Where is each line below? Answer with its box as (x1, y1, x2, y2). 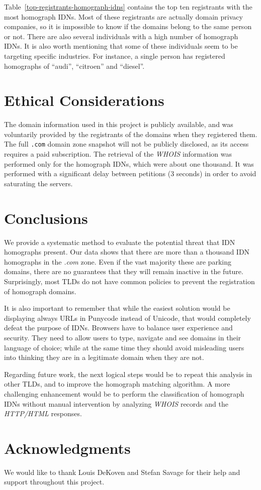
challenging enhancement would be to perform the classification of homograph (4, 388, 244, 399)
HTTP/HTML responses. (4, 408, 82, 419)
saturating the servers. (4, 178, 73, 188)
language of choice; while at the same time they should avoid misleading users (4, 342, 244, 352)
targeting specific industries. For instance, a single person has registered (4, 50, 225, 61)
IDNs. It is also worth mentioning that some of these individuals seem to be (4, 41, 238, 51)
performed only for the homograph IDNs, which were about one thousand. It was (4, 158, 254, 169)
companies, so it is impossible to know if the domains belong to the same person (4, 21, 252, 32)
